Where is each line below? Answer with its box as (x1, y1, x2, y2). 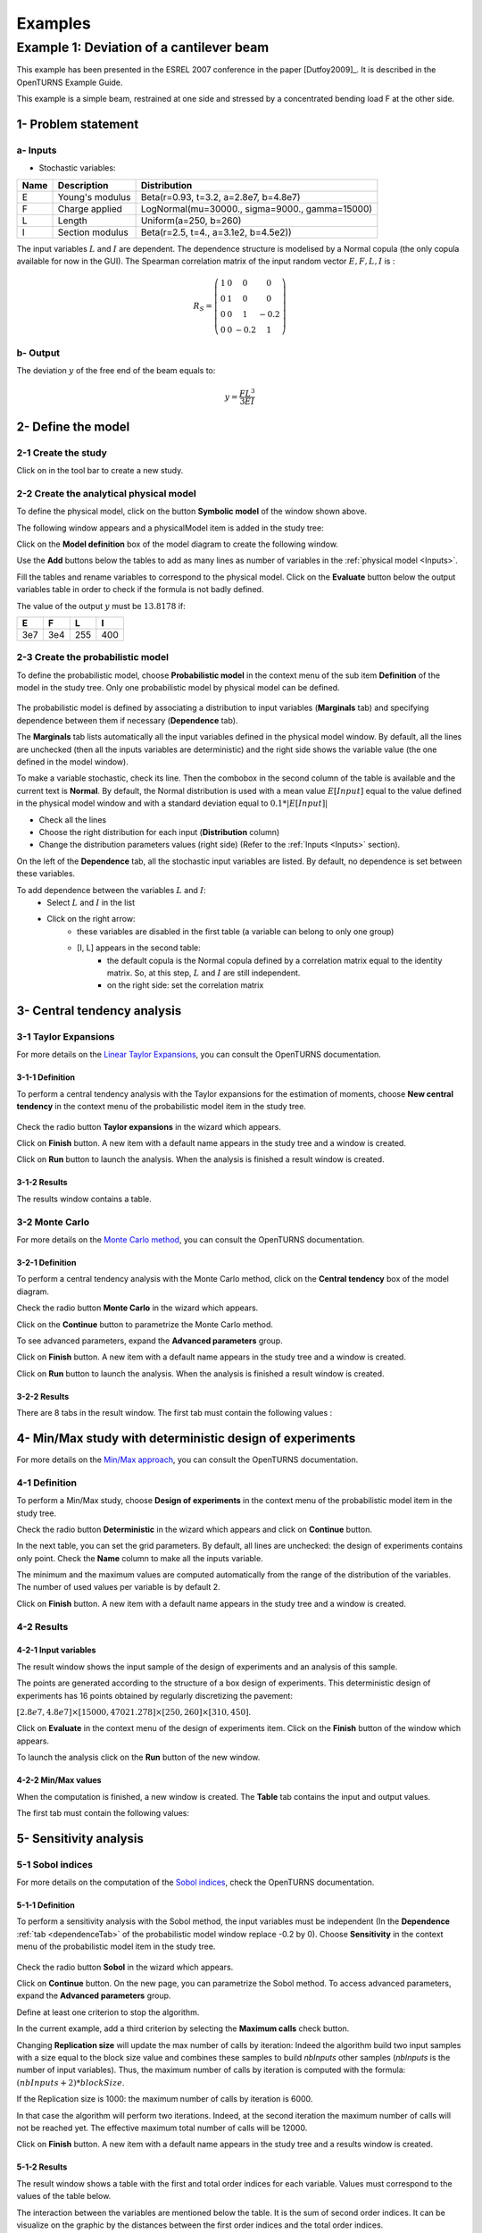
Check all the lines (38, 814, 107, 825)
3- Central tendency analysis (16, 1003, 182, 1018)
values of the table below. (16, 2191, 112, 2202)
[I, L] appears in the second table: (77, 942, 201, 953)
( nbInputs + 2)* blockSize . (16, 2077, 125, 2087)
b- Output (16, 347, 61, 359)
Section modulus (57, 226, 129, 238)
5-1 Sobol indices (16, 1858, 94, 1870)
